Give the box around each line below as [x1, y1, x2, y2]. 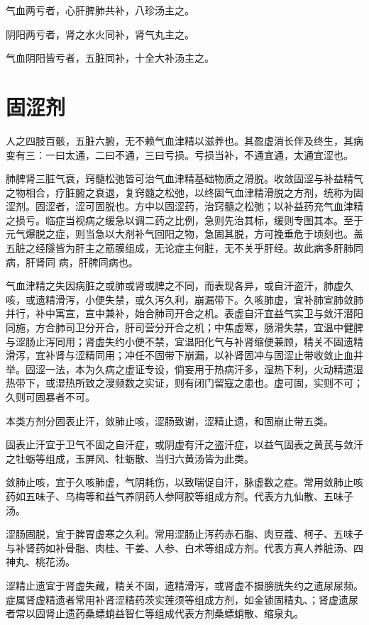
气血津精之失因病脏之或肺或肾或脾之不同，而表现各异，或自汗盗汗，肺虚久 [6, 278, 353, 293]
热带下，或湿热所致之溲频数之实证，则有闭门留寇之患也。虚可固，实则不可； [6, 375, 363, 390]
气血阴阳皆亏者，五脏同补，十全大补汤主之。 [6, 50, 214, 65]
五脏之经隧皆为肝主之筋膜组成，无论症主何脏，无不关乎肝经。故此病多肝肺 [6, 240, 353, 255]
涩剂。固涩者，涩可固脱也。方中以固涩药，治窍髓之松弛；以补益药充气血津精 [6, 199, 363, 214]
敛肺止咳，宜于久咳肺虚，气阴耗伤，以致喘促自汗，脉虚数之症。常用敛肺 [6, 475, 343, 490]
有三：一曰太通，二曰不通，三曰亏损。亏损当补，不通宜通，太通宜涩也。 [15, 147, 353, 162]
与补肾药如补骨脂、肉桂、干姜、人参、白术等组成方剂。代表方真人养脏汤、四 [6, 540, 363, 555]
